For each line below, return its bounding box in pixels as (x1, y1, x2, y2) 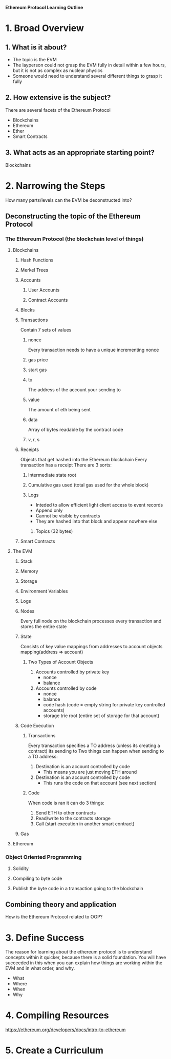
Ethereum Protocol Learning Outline (5, 5, 83, 10)
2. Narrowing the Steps (5, 180, 106, 192)
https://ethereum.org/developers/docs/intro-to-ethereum (5, 1027, 126, 1033)
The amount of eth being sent (28, 407, 91, 413)
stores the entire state (20, 623, 67, 630)
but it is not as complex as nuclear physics (12, 67, 103, 74)
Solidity (12, 865, 29, 872)
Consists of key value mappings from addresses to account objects (20, 644, 163, 650)
